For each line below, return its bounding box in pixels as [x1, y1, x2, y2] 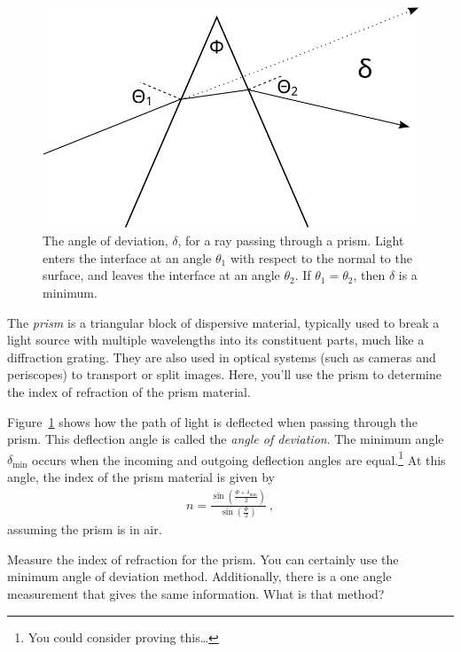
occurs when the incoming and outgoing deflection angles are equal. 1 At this [32, 447, 446, 469]
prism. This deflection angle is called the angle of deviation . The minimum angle [7, 430, 444, 448]
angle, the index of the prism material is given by [7, 467, 276, 485]
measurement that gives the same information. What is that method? [7, 584, 385, 602]
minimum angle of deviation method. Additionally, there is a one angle [7, 567, 392, 586]
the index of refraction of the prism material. [7, 382, 251, 400]
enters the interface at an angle [43, 248, 212, 267]
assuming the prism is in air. [7, 520, 162, 539]
